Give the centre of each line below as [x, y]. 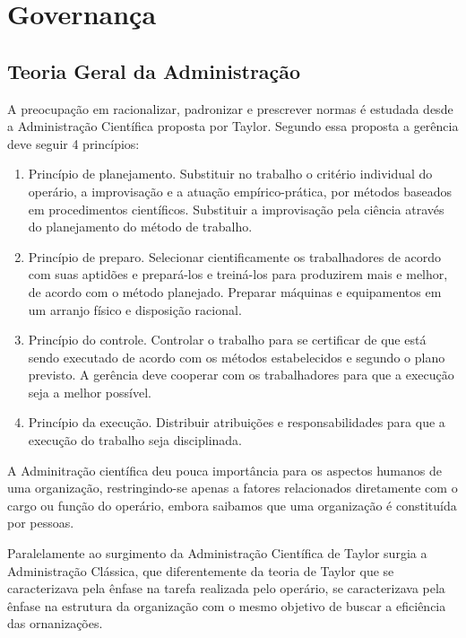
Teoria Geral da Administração [154, 70]
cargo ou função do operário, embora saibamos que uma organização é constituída [232, 505]
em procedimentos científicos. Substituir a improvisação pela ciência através [236, 209]
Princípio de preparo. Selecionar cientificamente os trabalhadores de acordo [235, 256]
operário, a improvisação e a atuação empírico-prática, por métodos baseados [240, 191]
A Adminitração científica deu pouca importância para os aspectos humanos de [224, 470]
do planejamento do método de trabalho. [140, 227]
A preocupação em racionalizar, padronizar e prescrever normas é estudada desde [230, 108]
